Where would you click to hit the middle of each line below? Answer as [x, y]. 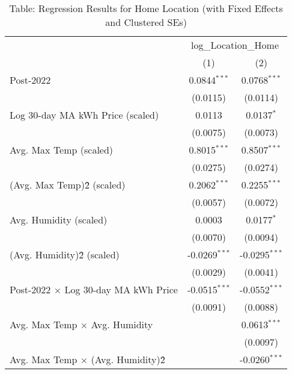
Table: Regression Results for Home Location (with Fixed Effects [146, 8]
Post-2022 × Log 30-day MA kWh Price [94, 289]
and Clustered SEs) [146, 22]
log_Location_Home [235, 45]
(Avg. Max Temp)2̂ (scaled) [68, 185]
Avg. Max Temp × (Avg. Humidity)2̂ [87, 359]
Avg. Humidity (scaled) [59, 220]
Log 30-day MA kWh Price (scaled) [84, 115]
